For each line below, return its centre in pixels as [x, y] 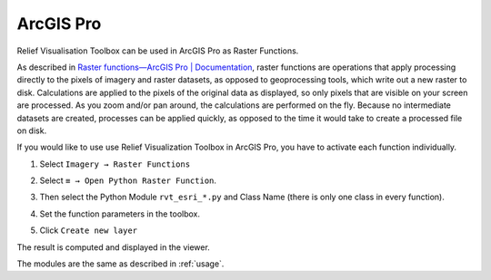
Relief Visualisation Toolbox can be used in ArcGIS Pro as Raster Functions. [158, 51]
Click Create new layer [89, 230]
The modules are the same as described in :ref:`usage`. [120, 264]
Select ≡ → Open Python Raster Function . [128, 180]
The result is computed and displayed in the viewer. [114, 247]
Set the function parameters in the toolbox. [120, 214]
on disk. [32, 130]
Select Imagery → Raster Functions [115, 164]
